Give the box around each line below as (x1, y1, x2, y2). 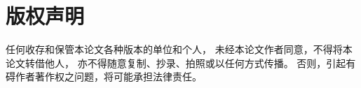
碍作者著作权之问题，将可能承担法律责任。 (6, 69, 202, 84)
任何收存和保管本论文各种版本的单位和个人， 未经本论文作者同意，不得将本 (6, 42, 353, 57)
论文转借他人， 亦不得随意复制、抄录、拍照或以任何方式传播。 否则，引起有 (6, 55, 356, 70)
